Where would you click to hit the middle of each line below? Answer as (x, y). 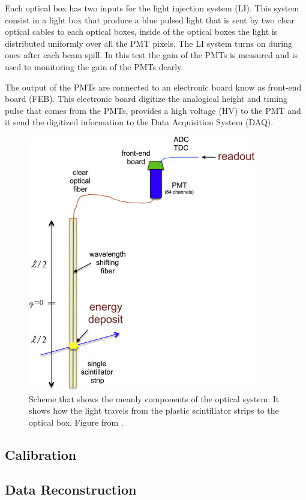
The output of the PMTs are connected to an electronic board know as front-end (153, 87)
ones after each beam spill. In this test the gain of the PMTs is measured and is (151, 55)
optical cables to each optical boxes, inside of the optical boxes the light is (141, 31)
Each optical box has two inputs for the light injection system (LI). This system (152, 8)
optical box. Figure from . (76, 422)
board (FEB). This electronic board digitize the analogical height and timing (146, 99)
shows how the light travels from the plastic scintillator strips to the (154, 410)
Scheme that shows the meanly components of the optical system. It (154, 398)
